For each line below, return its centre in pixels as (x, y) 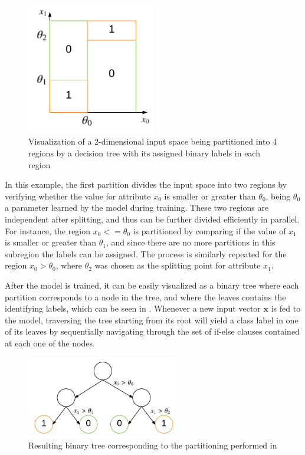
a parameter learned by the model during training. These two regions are (137, 207)
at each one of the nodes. (50, 343)
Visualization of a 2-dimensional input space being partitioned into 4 (153, 141)
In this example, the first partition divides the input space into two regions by (146, 184)
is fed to (286, 308)
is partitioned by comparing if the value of (209, 230)
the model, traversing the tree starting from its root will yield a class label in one (152, 320)
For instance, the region (48, 230)
